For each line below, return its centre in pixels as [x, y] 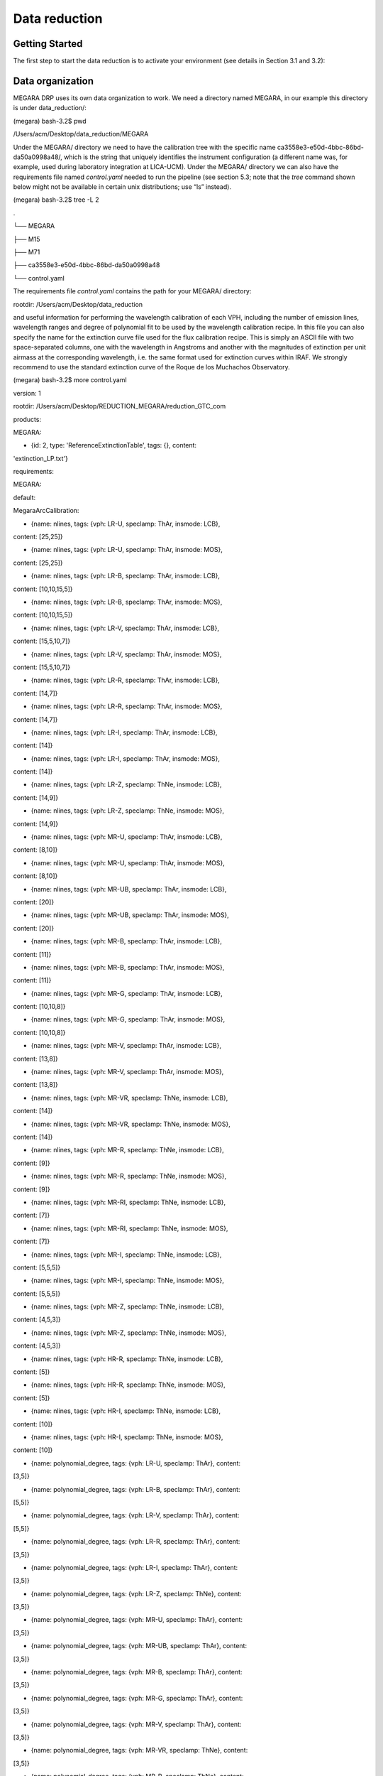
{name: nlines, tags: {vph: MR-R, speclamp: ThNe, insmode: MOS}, [129, 1176]
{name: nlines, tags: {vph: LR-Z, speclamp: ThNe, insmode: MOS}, [128, 811]
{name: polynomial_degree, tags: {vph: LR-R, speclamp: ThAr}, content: [135, 1542]
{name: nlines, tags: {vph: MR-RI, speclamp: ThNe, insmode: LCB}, [128, 1202]
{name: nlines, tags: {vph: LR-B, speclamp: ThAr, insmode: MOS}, [127, 602]
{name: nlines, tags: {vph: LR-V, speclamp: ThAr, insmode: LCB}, [125, 628]
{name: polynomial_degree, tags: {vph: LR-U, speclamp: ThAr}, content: [136, 1463]
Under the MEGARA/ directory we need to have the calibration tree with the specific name [144, 147]
